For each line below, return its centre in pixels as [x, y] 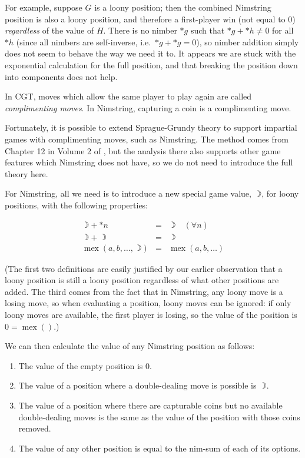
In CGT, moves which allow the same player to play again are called [128, 96]
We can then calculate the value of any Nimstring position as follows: [130, 346]
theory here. [26, 173]
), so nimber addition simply [248, 42]
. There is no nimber [140, 30]
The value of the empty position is [81, 365]
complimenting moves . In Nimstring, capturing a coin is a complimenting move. [148, 107]
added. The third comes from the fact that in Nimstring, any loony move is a [144, 291]
